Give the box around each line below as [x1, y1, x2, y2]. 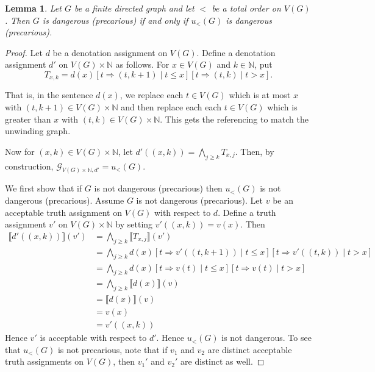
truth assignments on [5, 355, 84, 368]
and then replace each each [121, 101, 222, 113]
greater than [5, 112, 51, 125]
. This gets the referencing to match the [160, 112, 309, 125]
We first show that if [5, 182, 82, 195]
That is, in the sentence [5, 88, 93, 101]
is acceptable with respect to [40, 331, 147, 344]
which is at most [229, 88, 291, 101]
